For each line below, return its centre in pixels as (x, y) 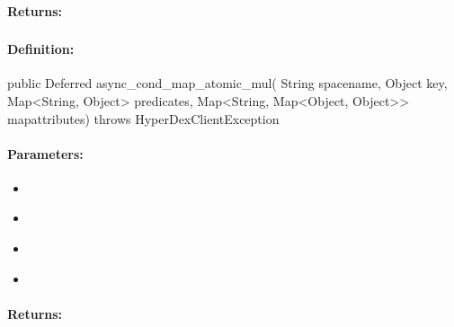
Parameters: (45, 153)
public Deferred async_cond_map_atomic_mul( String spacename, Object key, (227, 83)
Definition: (41, 49)
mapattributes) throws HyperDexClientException (143, 118)
